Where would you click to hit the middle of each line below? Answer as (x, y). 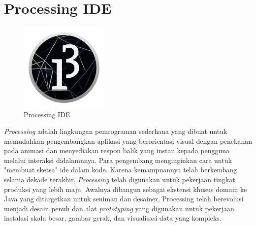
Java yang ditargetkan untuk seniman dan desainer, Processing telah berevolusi (124, 199)
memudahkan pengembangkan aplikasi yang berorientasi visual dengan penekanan (128, 141)
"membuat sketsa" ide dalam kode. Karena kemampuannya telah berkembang (121, 170)
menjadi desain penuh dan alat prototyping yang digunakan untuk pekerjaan (119, 208)
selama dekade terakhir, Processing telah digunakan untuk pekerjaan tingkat (120, 179)
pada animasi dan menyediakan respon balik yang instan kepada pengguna (117, 150)
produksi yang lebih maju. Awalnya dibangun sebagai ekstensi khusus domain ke (126, 189)
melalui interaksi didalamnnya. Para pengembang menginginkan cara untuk (118, 160)
